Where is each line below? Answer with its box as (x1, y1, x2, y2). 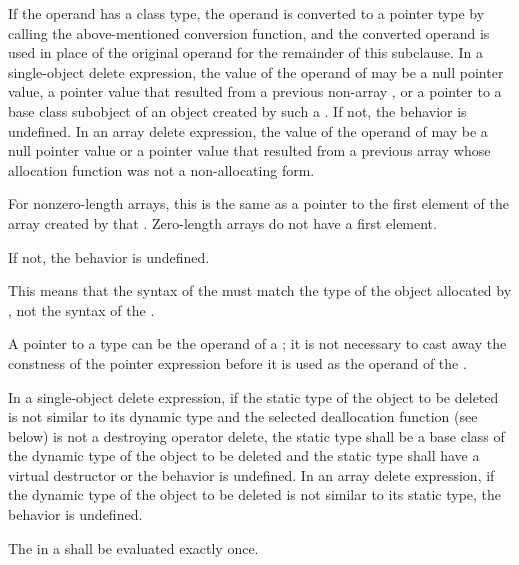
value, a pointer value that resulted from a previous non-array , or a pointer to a (8, 81, 502, 102)
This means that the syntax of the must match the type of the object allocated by (8, 280, 512, 301)
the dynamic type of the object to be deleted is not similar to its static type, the (8, 484, 502, 505)
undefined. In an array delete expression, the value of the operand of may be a (8, 120, 488, 141)
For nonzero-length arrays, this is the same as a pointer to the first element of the (8, 193, 509, 214)
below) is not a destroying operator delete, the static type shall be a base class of (8, 425, 505, 446)
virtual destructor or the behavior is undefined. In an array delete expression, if (8, 464, 495, 485)
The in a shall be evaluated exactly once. (8, 537, 259, 558)
